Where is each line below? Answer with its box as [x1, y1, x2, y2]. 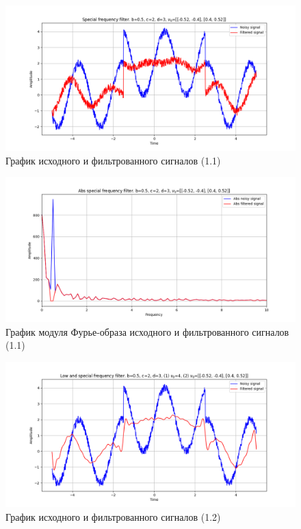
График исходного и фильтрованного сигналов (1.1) [5, 153, 221, 167]
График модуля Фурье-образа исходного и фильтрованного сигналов [5, 324, 289, 339]
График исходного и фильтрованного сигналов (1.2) [5, 509, 221, 524]
